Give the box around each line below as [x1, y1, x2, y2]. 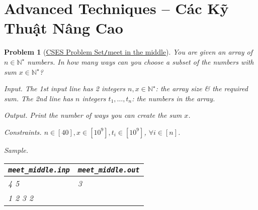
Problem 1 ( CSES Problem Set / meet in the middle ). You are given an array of [4, 47, 253, 57]
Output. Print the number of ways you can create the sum [4, 110, 182, 120]
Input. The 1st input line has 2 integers [4, 83, 126, 94]
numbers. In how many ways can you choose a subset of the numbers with [27, 56, 254, 67]
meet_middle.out [77, 165, 140, 174]
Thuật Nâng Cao [4, 18, 123, 38]
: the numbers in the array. [132, 93, 215, 103]
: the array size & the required [155, 83, 248, 94]
